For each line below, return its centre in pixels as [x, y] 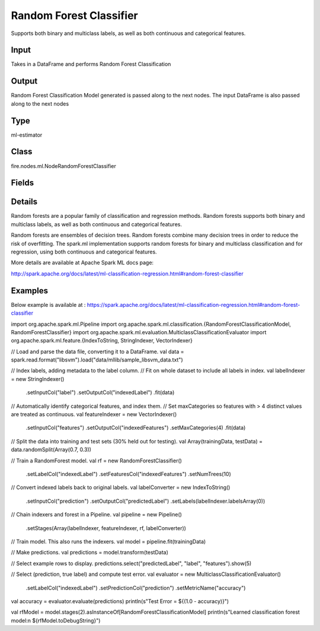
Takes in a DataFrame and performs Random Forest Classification [91, 64]
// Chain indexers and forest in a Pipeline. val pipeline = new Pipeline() [96, 515]
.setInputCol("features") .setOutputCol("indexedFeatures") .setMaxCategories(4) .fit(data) [136, 428]
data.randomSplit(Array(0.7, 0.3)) [51, 450]
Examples [30, 291]
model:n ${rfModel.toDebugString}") [56, 620]
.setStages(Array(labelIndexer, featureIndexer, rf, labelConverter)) [106, 528]
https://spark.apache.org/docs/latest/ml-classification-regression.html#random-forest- [193, 305]
